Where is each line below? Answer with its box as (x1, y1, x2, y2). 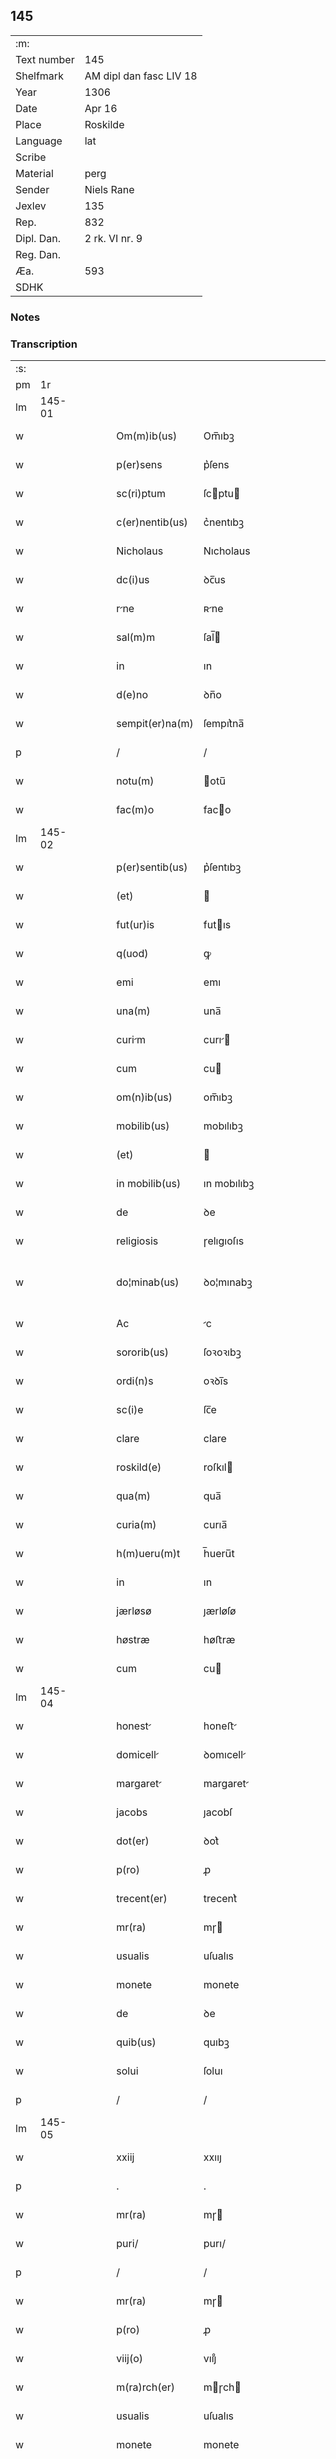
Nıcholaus (203, 544, 251, 558)
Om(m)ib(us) (116, 429, 178, 443)
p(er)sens (116, 458, 163, 472)
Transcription (10, 337, 78, 351)
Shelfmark (15, 69, 64, 83)
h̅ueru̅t (203, 1547, 235, 1561)
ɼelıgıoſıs (203, 1234, 245, 1248)
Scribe (15, 150, 47, 164)
